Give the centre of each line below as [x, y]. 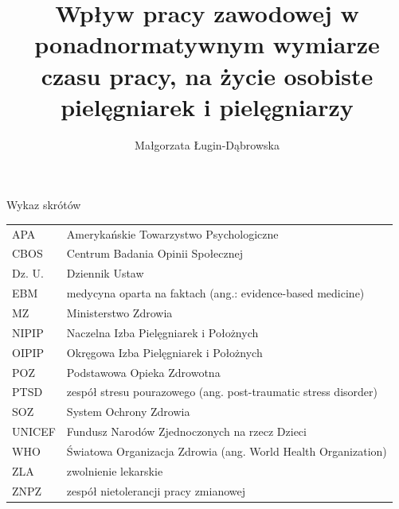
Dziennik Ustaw [105, 273]
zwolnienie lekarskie [115, 470]
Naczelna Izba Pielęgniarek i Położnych [162, 332]
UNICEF [34, 431]
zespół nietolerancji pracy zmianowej [156, 490]
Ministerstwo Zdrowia [119, 313]
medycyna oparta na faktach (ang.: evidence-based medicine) [215, 293]
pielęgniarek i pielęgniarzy [207, 106]
